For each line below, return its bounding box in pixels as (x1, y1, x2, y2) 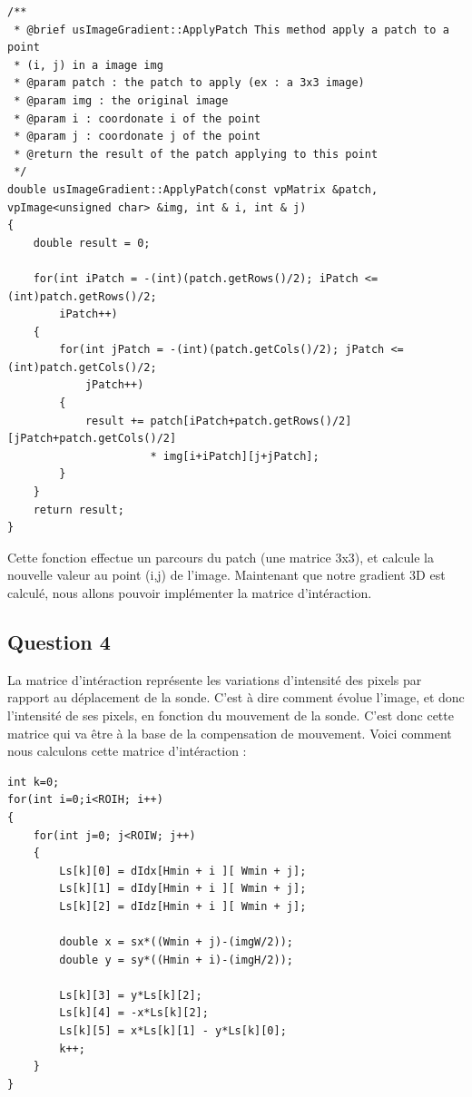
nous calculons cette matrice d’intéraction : (7, 741, 247, 760)
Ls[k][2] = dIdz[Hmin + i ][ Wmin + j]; (59, 899, 307, 913)
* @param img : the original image (14, 93, 229, 107)
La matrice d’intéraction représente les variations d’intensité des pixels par (7, 670, 422, 689)
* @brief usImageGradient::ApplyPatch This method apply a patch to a (14, 23, 449, 36)
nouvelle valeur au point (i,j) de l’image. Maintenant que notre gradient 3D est (7, 565, 446, 584)
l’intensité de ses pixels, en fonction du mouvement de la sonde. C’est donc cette (7, 705, 454, 724)
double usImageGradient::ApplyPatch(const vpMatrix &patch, (7, 182, 379, 196)
